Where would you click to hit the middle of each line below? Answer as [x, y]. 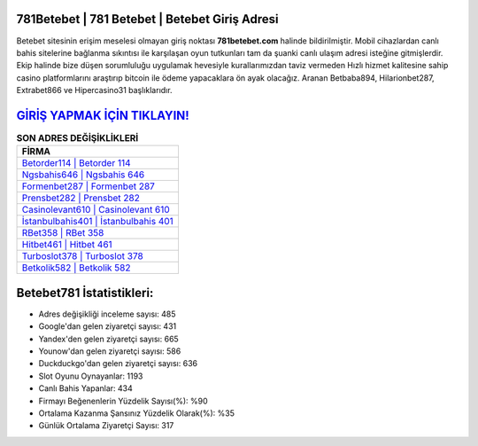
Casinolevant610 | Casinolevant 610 [96, 210]
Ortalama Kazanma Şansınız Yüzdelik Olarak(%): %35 [136, 413]
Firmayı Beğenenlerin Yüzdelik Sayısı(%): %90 [123, 401]
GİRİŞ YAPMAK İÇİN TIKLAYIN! [103, 115]
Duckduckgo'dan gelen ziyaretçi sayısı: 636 [118, 364]
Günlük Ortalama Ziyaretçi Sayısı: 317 [106, 426]
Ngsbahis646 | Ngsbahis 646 [83, 175]
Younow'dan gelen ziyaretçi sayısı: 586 [110, 351]
